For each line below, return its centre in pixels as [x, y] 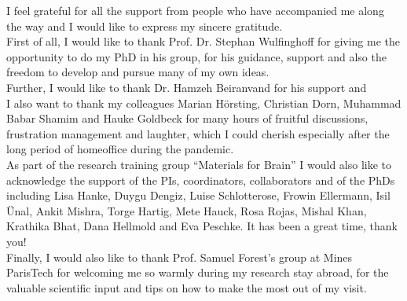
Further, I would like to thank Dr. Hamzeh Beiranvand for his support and [187, 87]
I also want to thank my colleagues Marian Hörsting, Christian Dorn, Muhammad [204, 103]
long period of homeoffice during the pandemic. [120, 149]
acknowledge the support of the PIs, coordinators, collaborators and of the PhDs [201, 180]
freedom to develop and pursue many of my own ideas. [138, 72]
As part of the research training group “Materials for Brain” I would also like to [199, 164]
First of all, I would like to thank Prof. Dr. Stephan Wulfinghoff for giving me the [203, 41]
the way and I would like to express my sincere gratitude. [145, 26]
